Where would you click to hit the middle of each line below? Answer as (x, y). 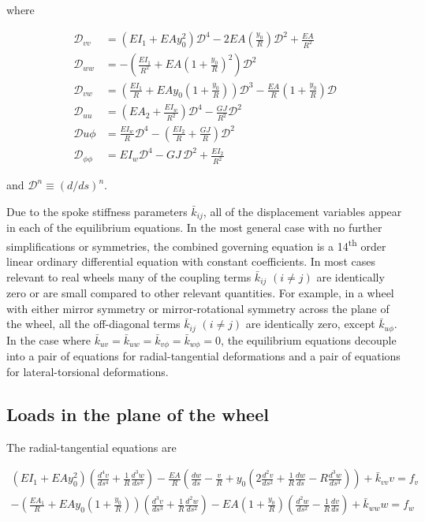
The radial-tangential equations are (91, 447)
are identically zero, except (310, 324)
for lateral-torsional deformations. (88, 371)
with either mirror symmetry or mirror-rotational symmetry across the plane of (198, 308)
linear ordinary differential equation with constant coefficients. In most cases (191, 261)
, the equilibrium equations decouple (309, 339)
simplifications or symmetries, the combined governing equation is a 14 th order (196, 244)
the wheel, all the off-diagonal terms (93, 324)
